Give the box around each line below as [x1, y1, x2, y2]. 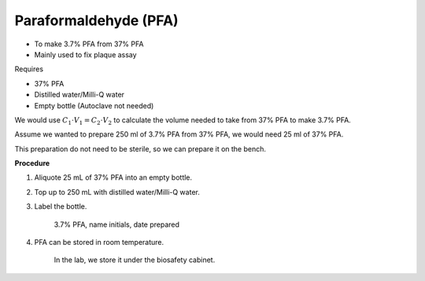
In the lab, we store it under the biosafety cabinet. [54, 255, 216, 265]
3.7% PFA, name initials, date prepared [54, 220, 180, 229]
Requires [14, 64, 43, 74]
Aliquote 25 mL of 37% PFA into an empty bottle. [34, 173, 193, 182]
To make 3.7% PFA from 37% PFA [34, 39, 144, 49]
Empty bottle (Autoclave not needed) [34, 100, 154, 110]
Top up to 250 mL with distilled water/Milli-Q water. [34, 187, 200, 196]
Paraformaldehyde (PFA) [14, 12, 179, 29]
